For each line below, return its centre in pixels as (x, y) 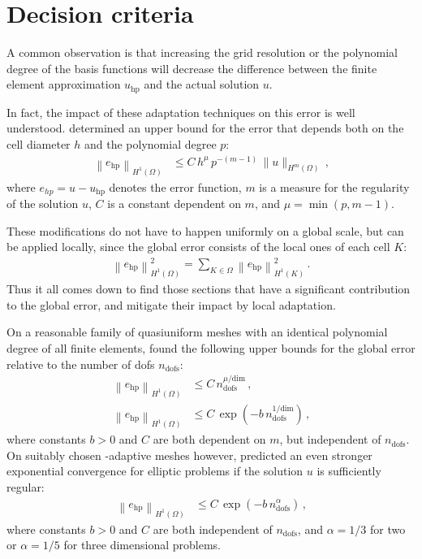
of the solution (43, 204)
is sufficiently (349, 471)
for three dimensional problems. (142, 545)
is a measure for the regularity (334, 186)
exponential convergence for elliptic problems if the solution (155, 471)
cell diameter (39, 143)
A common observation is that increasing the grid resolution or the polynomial (202, 52)
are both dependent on (209, 439)
